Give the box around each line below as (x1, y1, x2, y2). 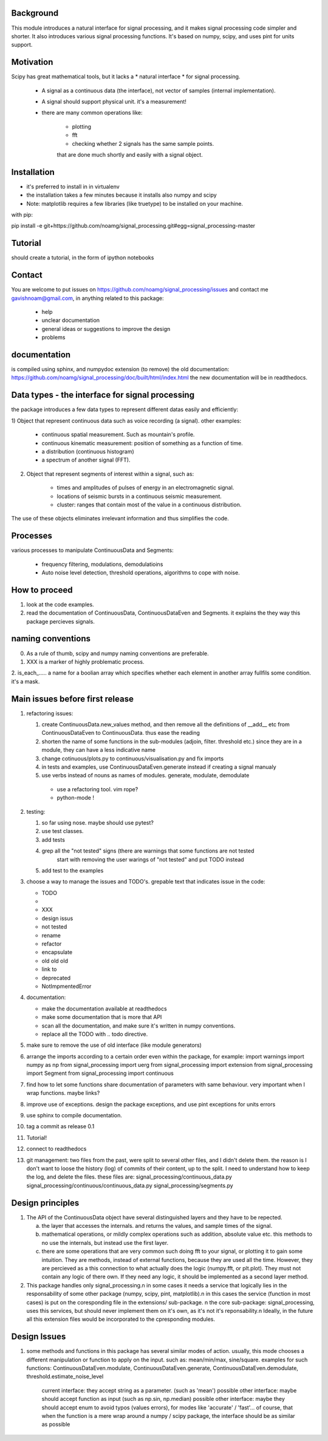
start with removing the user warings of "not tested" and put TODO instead (56, 856, 244, 863)
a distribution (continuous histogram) (41, 448, 135, 455)
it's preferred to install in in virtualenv (26, 183, 120, 190)
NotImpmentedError (41, 983, 92, 990)
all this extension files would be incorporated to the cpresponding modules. (26, 1315, 216, 1323)
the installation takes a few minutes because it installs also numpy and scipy (26, 191, 217, 199)
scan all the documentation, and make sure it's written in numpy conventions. (41, 1022, 236, 1029)
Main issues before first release (11, 693, 134, 704)
